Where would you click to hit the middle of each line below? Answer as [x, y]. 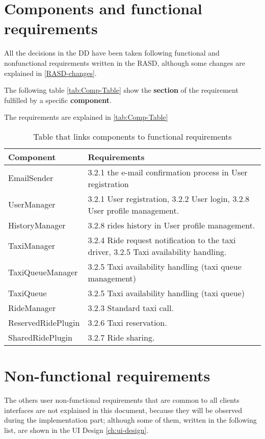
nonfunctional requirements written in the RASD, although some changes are [125, 62]
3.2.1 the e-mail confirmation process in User [168, 172]
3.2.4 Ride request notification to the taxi [162, 240]
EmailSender [31, 178]
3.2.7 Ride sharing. [121, 337]
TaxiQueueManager [43, 272]
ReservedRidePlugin [44, 322]
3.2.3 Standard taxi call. [131, 307]
